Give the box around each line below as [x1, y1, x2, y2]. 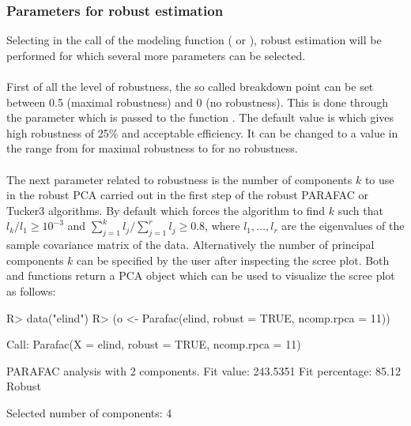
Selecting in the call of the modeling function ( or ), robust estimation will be [6, 32, 382, 48]
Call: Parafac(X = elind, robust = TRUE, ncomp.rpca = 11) [6, 336, 301, 352]
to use [364, 171, 394, 187]
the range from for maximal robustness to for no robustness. [6, 140, 298, 156]
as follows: [6, 282, 56, 299]
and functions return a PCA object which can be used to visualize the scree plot [6, 267, 395, 284]
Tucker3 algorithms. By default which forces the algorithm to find [6, 202, 326, 218]
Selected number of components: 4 [6, 404, 172, 420]
